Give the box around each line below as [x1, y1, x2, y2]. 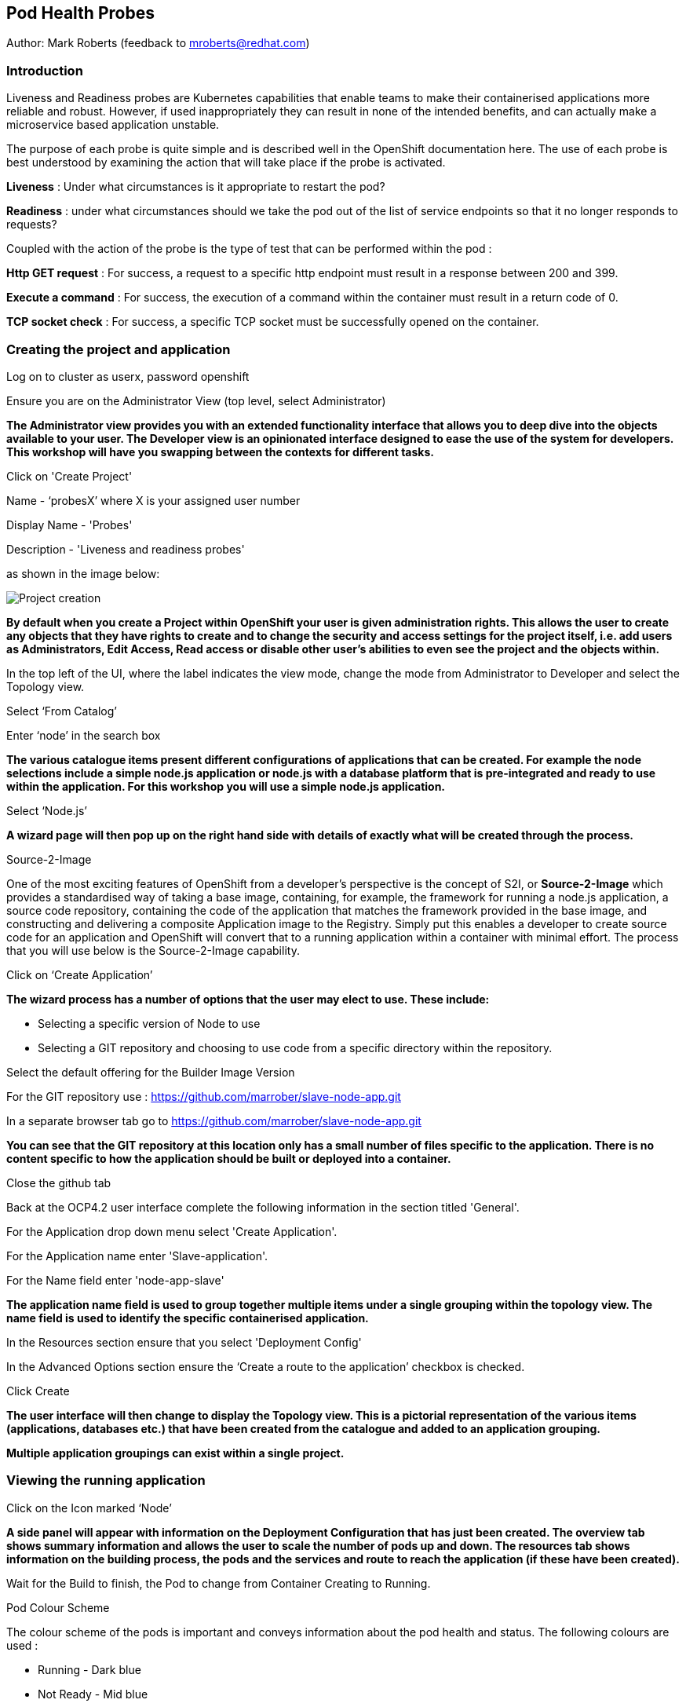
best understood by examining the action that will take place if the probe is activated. [6, 155, 446, 170]
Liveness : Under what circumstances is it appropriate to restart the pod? [6, 180, 385, 194]
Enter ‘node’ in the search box [6, 728, 161, 742]
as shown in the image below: [6, 566, 160, 580]
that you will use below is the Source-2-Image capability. [6, 943, 300, 957]
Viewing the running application [6, 1472, 206, 1489]
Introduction [6, 62, 83, 79]
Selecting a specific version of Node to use [38, 1016, 261, 1030]
